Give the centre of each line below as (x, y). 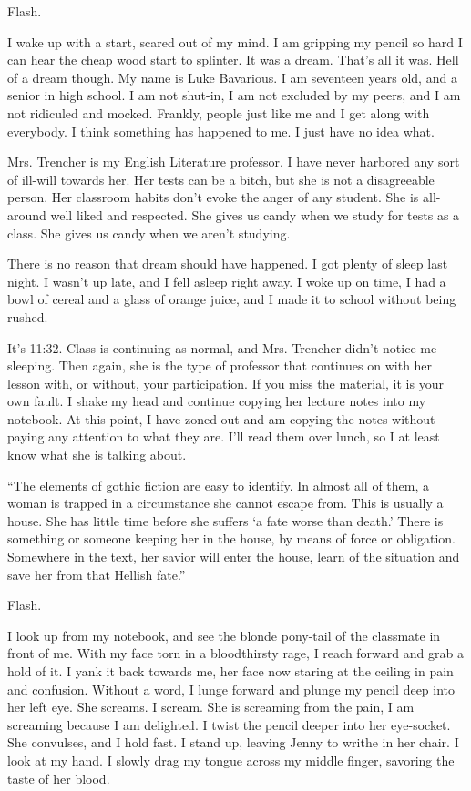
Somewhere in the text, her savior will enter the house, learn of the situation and (234, 557)
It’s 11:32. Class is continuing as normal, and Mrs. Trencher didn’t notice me (222, 347)
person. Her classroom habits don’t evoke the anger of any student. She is (213, 197)
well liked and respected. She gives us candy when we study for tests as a (255, 214)
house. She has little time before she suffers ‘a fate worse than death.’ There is (225, 520)
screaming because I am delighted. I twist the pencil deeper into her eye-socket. (229, 724)
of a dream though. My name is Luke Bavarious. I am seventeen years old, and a (232, 77)
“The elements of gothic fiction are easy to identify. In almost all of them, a (219, 485)
